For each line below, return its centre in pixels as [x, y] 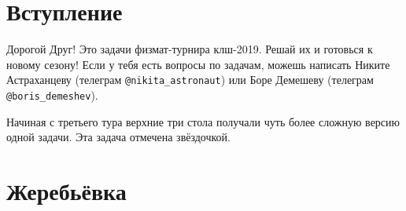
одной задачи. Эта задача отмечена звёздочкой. [119, 137]
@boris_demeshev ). [52, 95]
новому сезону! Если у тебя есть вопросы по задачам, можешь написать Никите [198, 64]
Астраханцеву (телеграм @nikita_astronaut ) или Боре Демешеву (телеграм [190, 80]
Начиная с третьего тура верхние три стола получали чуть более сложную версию [203, 121]
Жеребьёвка [66, 191]
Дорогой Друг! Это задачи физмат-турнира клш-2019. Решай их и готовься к [190, 49]
